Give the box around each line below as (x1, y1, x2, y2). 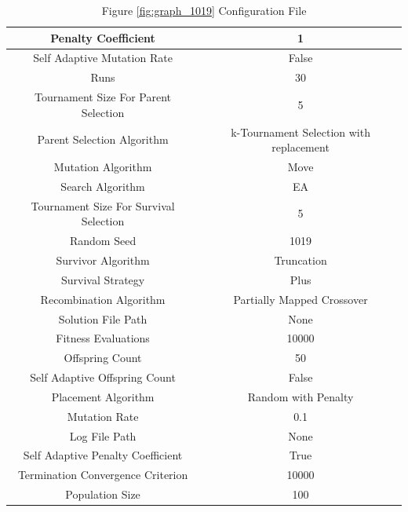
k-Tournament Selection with (231, 123, 370, 140)
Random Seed (69, 232, 137, 249)
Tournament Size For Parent (35, 89, 172, 105)
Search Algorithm (60, 177, 145, 194)
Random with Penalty (247, 388, 354, 404)
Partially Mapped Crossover (233, 291, 368, 307)
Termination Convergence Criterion (17, 466, 188, 483)
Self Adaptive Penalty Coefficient (23, 447, 183, 463)
